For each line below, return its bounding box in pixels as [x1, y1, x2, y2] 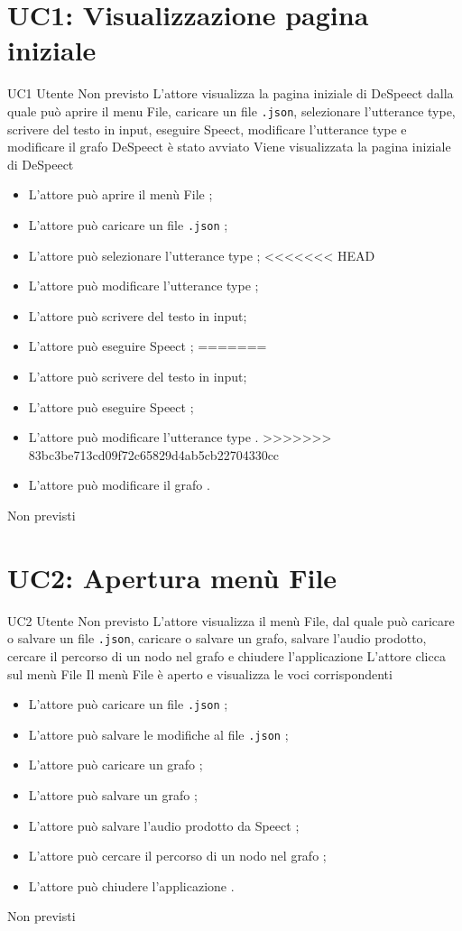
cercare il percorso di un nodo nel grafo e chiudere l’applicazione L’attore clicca [7, 646, 446, 665]
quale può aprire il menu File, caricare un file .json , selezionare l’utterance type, [7, 101, 456, 120]
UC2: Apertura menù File [7, 558, 337, 595]
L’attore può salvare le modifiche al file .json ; [28, 724, 289, 743]
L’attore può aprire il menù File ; [28, 185, 213, 204]
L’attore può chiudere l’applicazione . [28, 876, 235, 895]
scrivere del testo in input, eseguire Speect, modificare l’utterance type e [7, 119, 407, 138]
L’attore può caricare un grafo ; [28, 755, 203, 774]
